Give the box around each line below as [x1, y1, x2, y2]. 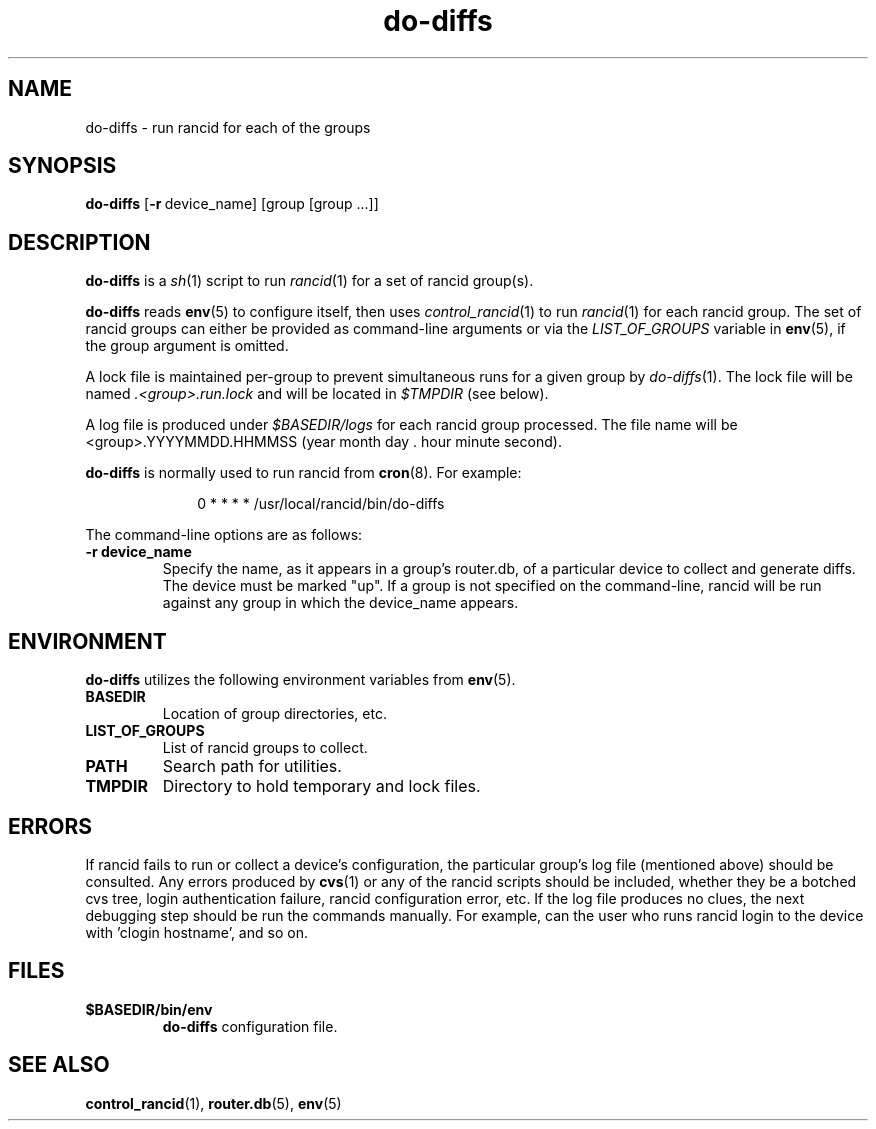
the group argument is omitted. [85, 337, 289, 355]
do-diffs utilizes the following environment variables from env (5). [85, 671, 516, 689]
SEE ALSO [8, 1052, 110, 1078]
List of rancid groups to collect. [162, 739, 368, 757]
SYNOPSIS [8, 153, 117, 179]
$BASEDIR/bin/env [85, 1000, 213, 1018]
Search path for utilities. [162, 756, 342, 777]
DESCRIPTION [8, 229, 151, 255]
